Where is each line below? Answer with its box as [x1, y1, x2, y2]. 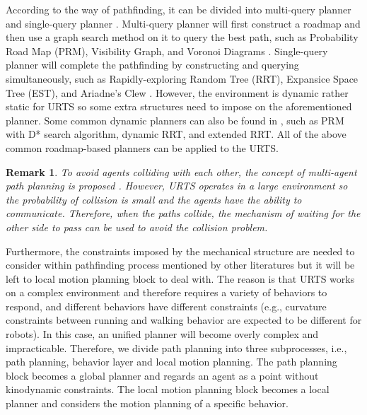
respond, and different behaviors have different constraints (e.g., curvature [6, 298, 327, 313]
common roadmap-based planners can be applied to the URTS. [6, 140, 279, 155]
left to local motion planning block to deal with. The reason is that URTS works [6, 271, 355, 286]
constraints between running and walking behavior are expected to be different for [6, 312, 362, 327]
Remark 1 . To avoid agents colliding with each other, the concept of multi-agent [6, 164, 357, 179]
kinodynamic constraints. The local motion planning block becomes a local [6, 382, 330, 397]
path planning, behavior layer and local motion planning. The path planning [6, 354, 337, 369]
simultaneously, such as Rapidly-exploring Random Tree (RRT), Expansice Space [6, 71, 359, 86]
